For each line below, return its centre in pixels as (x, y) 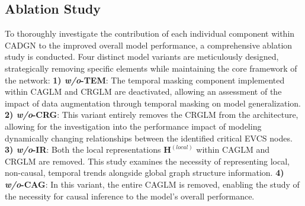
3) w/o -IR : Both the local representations (83, 149)
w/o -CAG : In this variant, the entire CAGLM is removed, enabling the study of (152, 184)
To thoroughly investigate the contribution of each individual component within (150, 33)
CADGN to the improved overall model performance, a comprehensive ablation (149, 45)
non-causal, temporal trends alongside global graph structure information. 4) (145, 173)
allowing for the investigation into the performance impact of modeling (133, 126)
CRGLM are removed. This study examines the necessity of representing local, (147, 161)
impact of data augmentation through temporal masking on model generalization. (153, 103)
